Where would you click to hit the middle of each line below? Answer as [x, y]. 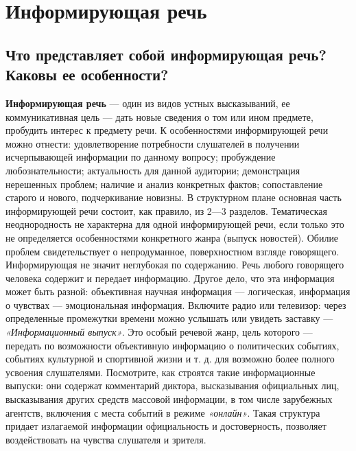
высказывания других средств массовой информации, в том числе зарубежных [169, 399]
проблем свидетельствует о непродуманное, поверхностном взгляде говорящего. [173, 251]
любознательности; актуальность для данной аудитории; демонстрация [153, 170]
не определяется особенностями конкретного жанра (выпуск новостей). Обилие [172, 237]
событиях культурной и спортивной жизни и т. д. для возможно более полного [170, 359]
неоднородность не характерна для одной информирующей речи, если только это [175, 224]
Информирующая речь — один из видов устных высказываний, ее [148, 103]
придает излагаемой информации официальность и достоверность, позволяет [166, 426]
